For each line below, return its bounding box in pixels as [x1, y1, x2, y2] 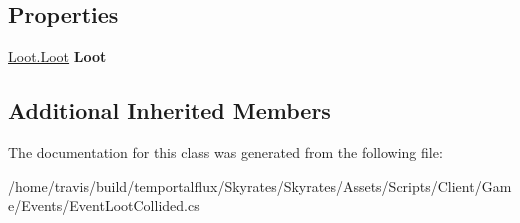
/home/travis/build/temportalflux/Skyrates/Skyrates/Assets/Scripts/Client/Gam [8, 175, 512, 196]
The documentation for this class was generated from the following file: [8, 142, 443, 162]
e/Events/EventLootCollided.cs [8, 195, 200, 216]
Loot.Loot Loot [8, 46, 107, 67]
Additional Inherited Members [8, 95, 331, 126]
